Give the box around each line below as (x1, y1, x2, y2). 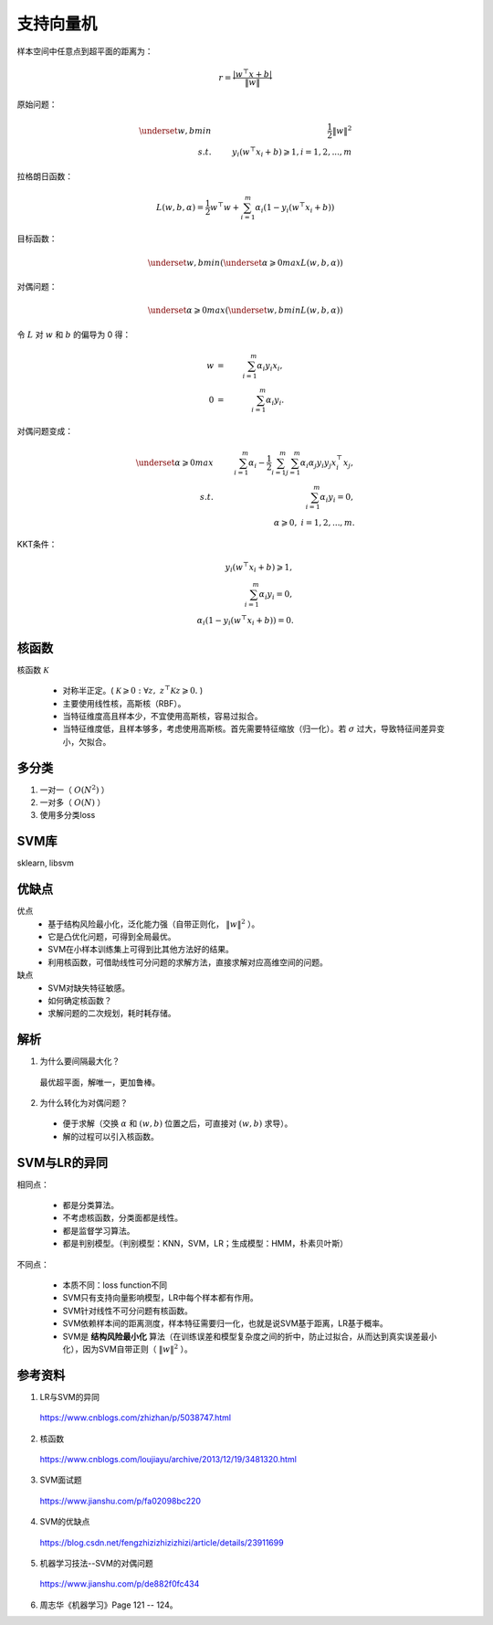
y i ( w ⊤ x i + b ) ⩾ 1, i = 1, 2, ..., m (231, 145, 352, 159)
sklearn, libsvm (16, 857, 75, 868)
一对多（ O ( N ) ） (39, 796, 106, 808)
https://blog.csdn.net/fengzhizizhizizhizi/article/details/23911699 (39, 1536, 284, 1548)
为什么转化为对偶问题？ (39, 1098, 128, 1108)
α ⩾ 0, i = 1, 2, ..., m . (274, 517, 355, 527)
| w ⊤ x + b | (233, 67, 273, 80)
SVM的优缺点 (39, 1516, 90, 1527)
